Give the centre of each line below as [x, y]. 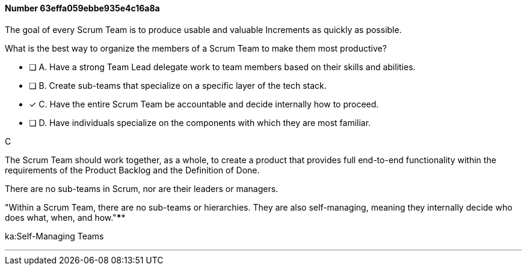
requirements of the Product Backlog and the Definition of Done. [132, 170]
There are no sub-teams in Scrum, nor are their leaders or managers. [142, 188]
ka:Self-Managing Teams [54, 236]
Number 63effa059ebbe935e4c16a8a [82, 8]
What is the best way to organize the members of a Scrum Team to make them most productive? [196, 48]
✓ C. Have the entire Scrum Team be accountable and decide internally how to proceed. [204, 104]
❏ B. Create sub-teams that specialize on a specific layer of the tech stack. [178, 85]
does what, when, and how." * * [65, 217]
